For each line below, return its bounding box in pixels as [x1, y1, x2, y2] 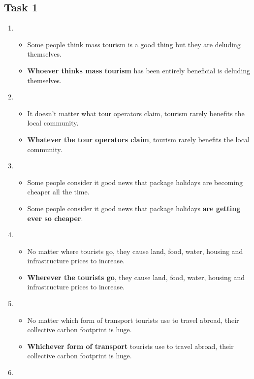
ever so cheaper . [27, 213, 83, 223]
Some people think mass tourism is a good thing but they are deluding [27, 39, 241, 49]
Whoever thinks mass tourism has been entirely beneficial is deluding [27, 65, 251, 75]
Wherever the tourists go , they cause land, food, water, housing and [27, 272, 245, 282]
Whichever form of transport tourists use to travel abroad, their [27, 341, 234, 351]
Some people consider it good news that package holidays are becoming [27, 177, 243, 187]
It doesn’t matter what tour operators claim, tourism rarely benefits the [27, 108, 245, 118]
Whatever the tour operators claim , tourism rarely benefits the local [27, 134, 250, 144]
